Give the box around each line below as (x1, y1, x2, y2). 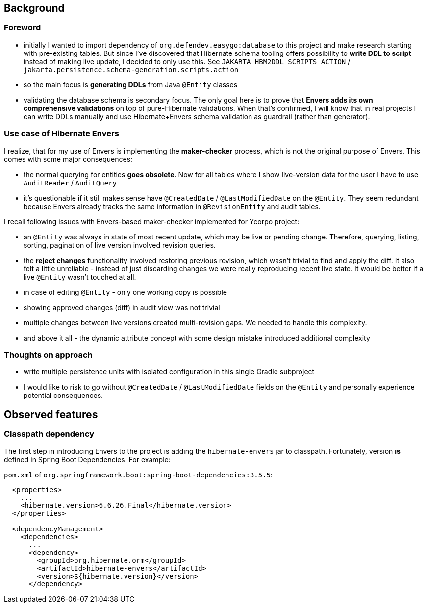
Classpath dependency (4, 429, 95, 439)
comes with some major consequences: (4, 155, 133, 163)
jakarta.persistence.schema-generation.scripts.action (24, 65, 239, 74)
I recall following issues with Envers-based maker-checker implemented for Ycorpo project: (4, 217, 300, 226)
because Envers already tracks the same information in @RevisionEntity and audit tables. (24, 202, 321, 211)
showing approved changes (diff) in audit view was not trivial (24, 303, 220, 312)
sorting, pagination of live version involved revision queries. (24, 240, 216, 249)
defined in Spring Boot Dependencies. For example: (4, 455, 171, 464)
